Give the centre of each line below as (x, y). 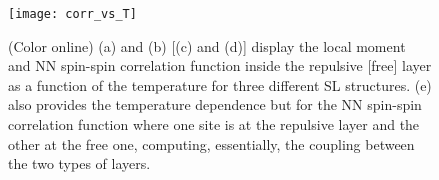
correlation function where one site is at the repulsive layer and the (214, 124)
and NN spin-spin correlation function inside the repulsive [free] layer (220, 65)
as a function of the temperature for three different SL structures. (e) (220, 84)
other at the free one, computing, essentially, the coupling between (211, 143)
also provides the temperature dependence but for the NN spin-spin (215, 104)
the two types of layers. (79, 163)
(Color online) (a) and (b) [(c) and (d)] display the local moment (207, 45)
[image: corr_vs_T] (72, 14)
